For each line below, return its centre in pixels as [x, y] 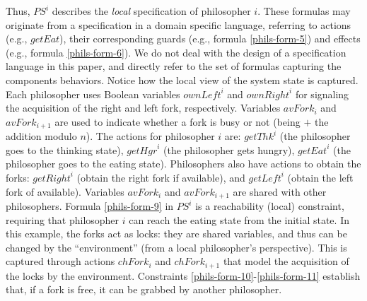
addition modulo [41, 136]
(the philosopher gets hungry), [229, 149]
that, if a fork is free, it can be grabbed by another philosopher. [144, 289]
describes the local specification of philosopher [151, 11]
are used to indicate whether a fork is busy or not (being [177, 121]
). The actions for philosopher [150, 136]
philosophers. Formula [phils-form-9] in [90, 206]
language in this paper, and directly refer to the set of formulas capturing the [174, 66]
